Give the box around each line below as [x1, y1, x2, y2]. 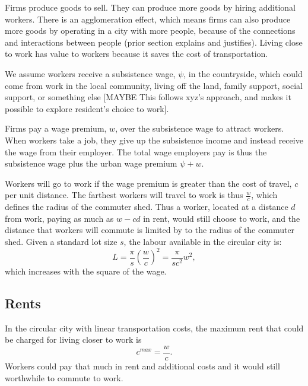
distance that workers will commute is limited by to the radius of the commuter [5, 224, 295, 236]
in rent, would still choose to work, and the [143, 212, 300, 224]
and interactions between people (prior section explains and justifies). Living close [5, 36, 303, 48]
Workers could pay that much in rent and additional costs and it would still [5, 360, 281, 372]
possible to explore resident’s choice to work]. [5, 102, 169, 114]
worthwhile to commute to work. [5, 371, 123, 384]
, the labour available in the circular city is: [123, 235, 282, 247]
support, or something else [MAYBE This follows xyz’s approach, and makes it [5, 91, 291, 103]
